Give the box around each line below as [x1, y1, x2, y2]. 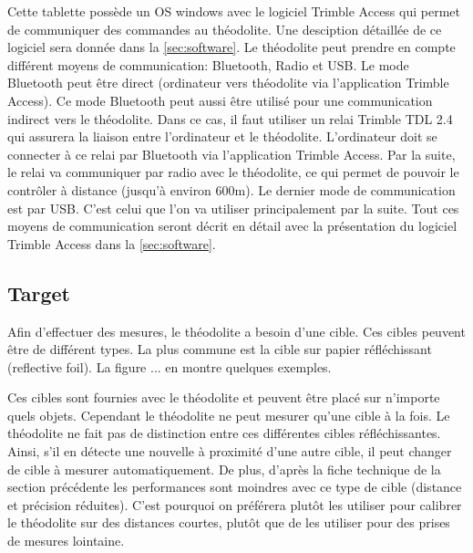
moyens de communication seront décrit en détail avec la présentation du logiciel [7, 216, 458, 235]
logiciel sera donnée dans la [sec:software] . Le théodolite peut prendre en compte [7, 37, 456, 57]
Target [7, 278, 71, 307]
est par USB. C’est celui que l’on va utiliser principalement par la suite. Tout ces [7, 198, 459, 217]
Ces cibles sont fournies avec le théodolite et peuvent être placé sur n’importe [7, 388, 440, 407]
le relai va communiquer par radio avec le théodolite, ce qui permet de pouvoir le [7, 162, 459, 182]
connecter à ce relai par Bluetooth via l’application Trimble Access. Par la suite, [7, 144, 456, 163]
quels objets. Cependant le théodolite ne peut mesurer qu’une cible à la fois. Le [7, 405, 450, 424]
